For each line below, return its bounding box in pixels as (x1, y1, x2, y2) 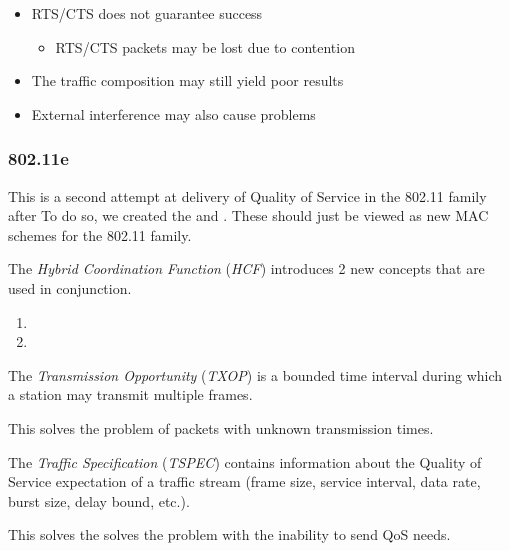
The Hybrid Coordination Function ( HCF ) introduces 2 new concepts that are (8, 258, 485, 279)
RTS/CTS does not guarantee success (31, 3, 263, 23)
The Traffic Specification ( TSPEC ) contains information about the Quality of (8, 451, 482, 472)
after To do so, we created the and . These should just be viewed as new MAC (8, 205, 489, 226)
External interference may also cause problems (31, 103, 316, 124)
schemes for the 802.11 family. (8, 224, 192, 245)
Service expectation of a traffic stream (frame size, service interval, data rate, (8, 471, 481, 492)
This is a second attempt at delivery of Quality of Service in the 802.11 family (8, 185, 487, 206)
